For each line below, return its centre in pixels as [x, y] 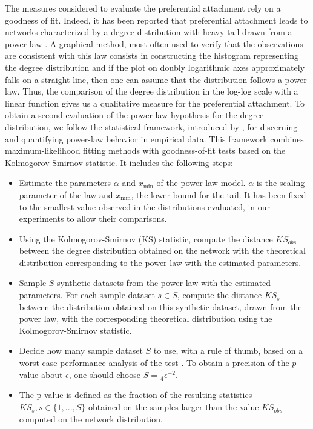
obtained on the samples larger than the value [174, 407]
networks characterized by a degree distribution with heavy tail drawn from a [149, 32]
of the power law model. [201, 183]
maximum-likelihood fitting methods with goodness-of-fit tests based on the [145, 151]
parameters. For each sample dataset [87, 295]
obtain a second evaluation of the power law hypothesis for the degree [134, 115]
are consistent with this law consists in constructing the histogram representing [152, 55]
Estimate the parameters [65, 183]
